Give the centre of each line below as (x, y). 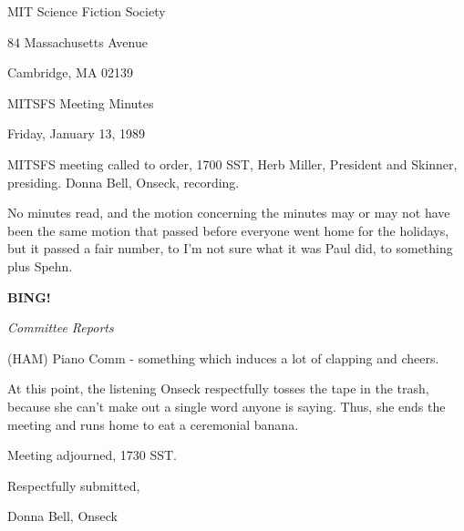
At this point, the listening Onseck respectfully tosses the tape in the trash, (218, 388)
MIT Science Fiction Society (87, 11)
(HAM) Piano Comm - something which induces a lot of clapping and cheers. (223, 357)
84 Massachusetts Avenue (77, 41)
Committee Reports (61, 327)
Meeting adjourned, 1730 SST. (92, 455)
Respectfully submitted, (74, 485)
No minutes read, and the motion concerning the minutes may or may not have (229, 213)
